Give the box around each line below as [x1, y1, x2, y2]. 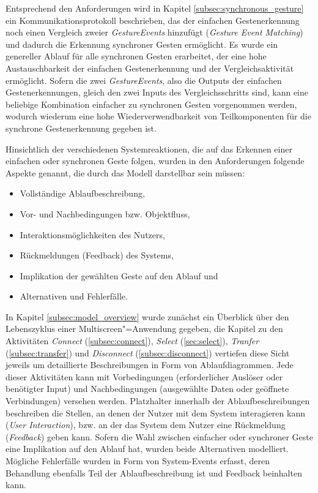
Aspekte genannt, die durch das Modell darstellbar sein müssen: [6, 166, 245, 179]
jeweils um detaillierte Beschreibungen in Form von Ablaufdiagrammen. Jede [6, 358, 294, 371]
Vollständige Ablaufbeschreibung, [20, 187, 145, 200]
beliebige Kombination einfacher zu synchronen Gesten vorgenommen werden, [6, 97, 297, 110]
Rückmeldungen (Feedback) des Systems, [20, 249, 174, 262]
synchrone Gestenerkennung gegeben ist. [6, 121, 157, 134]
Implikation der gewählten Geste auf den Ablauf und [20, 269, 218, 282]
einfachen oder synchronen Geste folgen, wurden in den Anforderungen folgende [6, 154, 305, 167]
